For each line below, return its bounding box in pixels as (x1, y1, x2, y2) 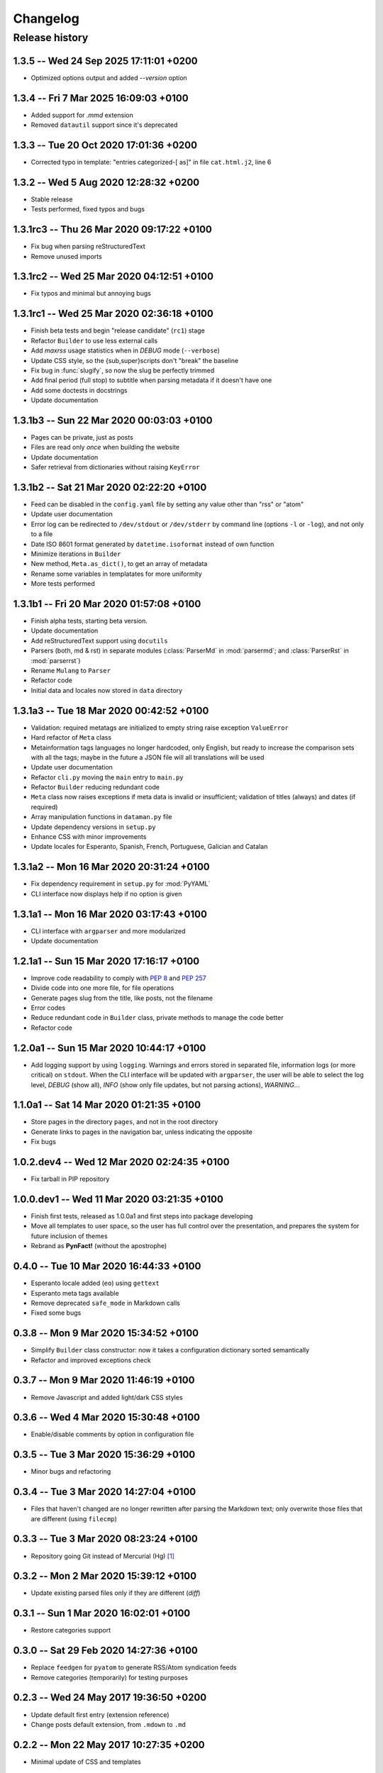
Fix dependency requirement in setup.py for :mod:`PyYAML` (30, 879, 211, 888)
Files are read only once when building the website (30, 443, 180, 452)
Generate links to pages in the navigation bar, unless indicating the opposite (30, 1128, 253, 1136)
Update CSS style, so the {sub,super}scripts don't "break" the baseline (30, 356, 239, 365)
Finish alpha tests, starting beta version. (30, 617, 148, 626)
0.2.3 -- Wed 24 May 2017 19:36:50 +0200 (13, 1691, 207, 1703)
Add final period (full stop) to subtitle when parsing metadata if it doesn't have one (30, 376, 272, 384)
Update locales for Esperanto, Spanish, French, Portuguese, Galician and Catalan (30, 843, 268, 851)
